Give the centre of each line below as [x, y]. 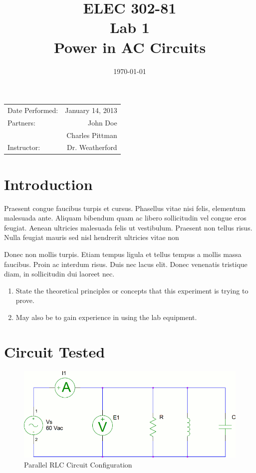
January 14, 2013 [91, 110]
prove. [25, 300]
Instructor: [24, 147]
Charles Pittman [92, 135]
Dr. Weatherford [92, 147]
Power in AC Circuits [130, 47]
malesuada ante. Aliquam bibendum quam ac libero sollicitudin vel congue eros [125, 218]
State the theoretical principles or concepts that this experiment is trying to [132, 290]
